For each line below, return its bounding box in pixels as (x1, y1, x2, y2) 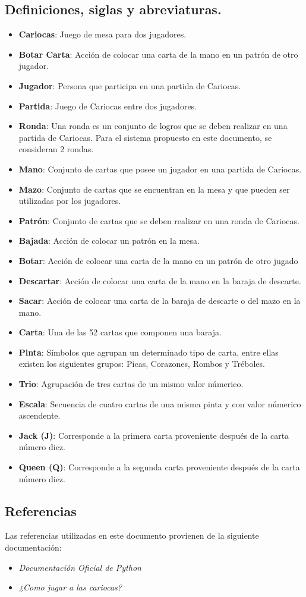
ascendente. (18, 409, 61, 422)
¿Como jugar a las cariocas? (18, 581, 122, 593)
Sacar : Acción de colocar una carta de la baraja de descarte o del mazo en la (18, 294, 301, 307)
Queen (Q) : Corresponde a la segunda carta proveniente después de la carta (18, 461, 300, 473)
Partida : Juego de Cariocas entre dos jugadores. (18, 99, 197, 112)
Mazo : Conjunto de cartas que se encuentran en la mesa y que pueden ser (18, 183, 290, 195)
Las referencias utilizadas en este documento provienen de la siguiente (5, 529, 259, 542)
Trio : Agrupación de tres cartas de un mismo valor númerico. (18, 378, 244, 390)
